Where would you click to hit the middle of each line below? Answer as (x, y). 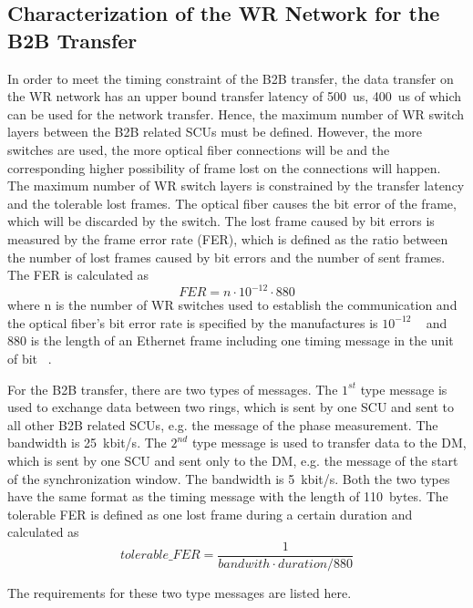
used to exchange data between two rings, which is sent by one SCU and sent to (231, 407)
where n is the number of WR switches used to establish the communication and (232, 305)
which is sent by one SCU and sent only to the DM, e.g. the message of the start (233, 460)
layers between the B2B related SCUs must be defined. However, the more (215, 132)
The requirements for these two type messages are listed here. (180, 593)
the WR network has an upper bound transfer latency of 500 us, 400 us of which (235, 96)
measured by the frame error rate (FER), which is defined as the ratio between (228, 238)
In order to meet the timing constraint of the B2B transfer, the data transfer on (231, 78)
